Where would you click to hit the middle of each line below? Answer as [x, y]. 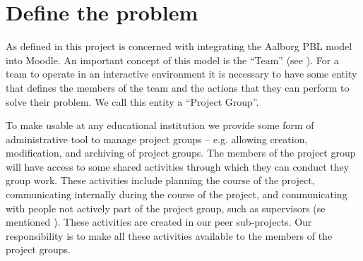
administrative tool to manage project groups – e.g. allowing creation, [157, 139]
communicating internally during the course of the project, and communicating [177, 194]
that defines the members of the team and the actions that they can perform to [178, 87]
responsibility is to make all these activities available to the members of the [169, 235]
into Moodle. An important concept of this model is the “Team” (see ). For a [172, 60]
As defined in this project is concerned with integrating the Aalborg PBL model [179, 46]
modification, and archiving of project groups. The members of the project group [181, 153]
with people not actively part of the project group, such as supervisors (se [166, 208]
